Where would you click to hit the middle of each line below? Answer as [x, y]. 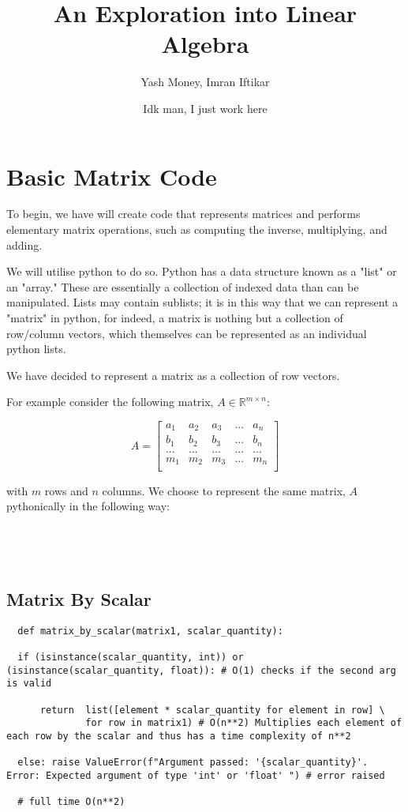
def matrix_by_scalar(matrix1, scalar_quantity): [150, 631]
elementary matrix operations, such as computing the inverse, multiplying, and [197, 229]
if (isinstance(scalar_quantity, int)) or [131, 658]
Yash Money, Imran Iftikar [205, 82]
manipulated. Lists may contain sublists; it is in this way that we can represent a [202, 302]
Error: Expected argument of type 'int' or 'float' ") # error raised [196, 776]
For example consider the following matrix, [110, 402]
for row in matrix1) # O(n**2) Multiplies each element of [244, 723]
